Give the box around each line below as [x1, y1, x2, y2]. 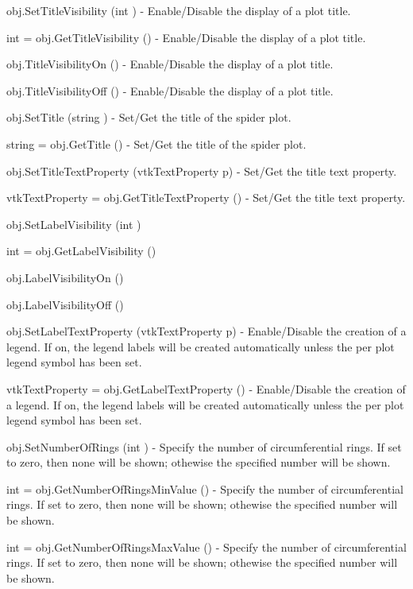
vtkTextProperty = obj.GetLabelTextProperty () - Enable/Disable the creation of [6, 380, 406, 397]
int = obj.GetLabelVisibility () [6, 242, 156, 259]
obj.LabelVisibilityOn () [6, 269, 124, 285]
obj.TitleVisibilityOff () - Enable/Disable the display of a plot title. [6, 82, 334, 99]
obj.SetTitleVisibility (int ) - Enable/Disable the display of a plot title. [6, 2, 351, 18]
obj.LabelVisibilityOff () [6, 296, 124, 312]
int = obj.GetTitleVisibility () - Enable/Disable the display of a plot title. [6, 29, 366, 45]
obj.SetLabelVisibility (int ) [6, 215, 141, 232]
